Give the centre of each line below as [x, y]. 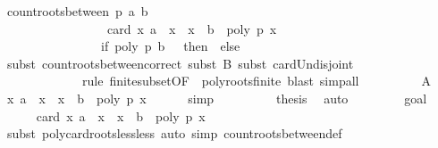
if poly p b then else [170, 46]
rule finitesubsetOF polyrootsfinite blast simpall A [256, 81]
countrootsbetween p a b [77, 11]
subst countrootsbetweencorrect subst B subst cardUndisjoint [180, 63]
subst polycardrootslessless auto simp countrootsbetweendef [174, 133]
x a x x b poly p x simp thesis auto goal [217, 98]
